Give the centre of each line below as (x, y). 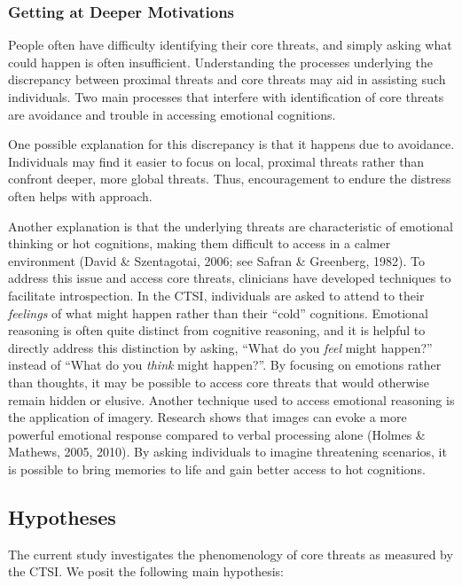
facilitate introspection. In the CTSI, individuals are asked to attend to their (216, 295)
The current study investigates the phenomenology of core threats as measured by (231, 554)
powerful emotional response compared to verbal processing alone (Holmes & (217, 434)
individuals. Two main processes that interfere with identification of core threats (226, 97)
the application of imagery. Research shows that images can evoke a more (208, 417)
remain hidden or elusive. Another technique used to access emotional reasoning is (231, 399)
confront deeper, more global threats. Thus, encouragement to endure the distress (230, 179)
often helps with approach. (80, 195)
